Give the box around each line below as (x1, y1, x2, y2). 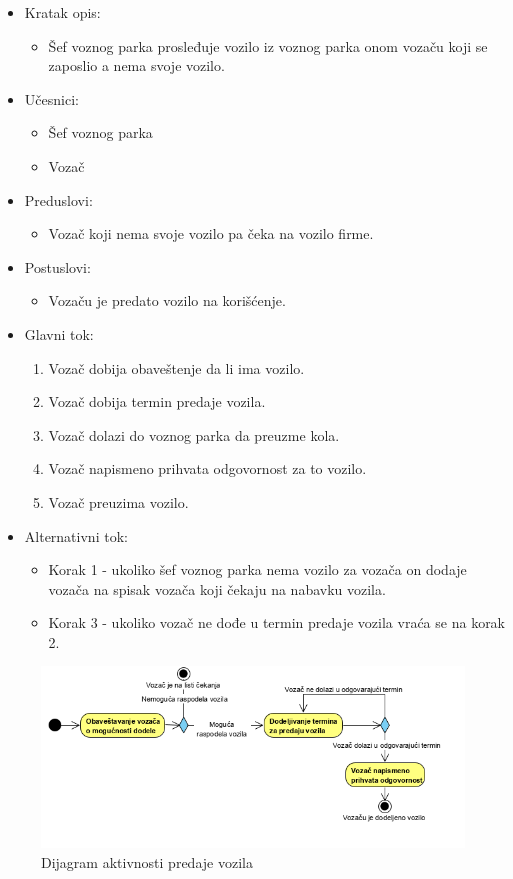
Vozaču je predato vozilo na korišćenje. (48, 290, 286, 311)
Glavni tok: (24, 323, 94, 344)
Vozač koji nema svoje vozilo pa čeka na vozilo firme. (48, 223, 374, 244)
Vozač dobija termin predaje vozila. (48, 391, 266, 412)
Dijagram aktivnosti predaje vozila (41, 851, 253, 872)
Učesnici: (24, 88, 79, 109)
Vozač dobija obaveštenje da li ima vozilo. (48, 357, 305, 378)
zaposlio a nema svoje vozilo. (48, 55, 225, 76)
